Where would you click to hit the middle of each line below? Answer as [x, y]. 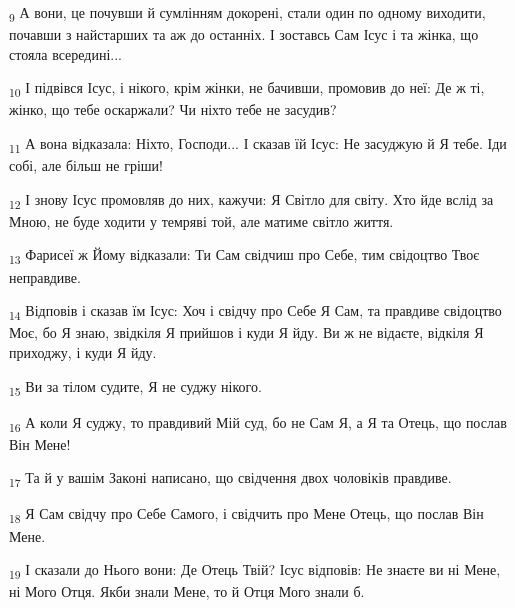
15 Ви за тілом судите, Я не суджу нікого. [135, 387]
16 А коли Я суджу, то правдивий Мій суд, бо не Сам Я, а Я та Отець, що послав [258, 423]
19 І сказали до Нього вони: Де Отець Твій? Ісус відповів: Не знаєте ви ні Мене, [255, 570]
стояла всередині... [66, 53]
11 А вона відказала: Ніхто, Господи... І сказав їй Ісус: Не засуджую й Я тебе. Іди [258, 144]
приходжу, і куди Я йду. [83, 351]
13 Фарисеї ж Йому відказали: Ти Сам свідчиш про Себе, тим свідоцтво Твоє [244, 256]
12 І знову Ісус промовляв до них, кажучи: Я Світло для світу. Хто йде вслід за [251, 200]
